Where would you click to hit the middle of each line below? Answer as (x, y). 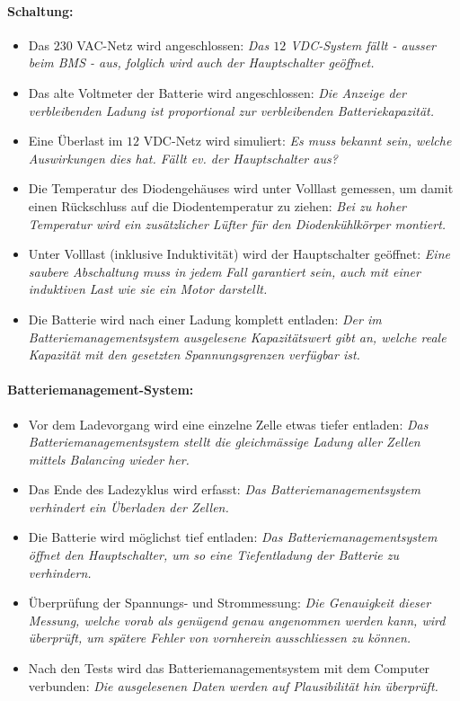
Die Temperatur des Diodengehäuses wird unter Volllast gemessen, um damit (241, 188)
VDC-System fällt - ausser (363, 44)
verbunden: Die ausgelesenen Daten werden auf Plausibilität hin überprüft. (233, 685)
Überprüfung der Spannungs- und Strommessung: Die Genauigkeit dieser (230, 603)
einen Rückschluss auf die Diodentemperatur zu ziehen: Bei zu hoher (217, 205)
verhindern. (60, 572)
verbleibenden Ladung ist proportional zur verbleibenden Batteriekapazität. (231, 110)
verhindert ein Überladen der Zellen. (128, 506)
